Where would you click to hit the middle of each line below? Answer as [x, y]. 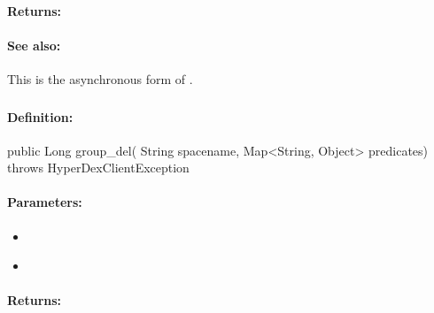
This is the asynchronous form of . [100, 78]
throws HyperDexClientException [98, 168]
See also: [34, 45]
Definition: [40, 116]
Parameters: [45, 202]
